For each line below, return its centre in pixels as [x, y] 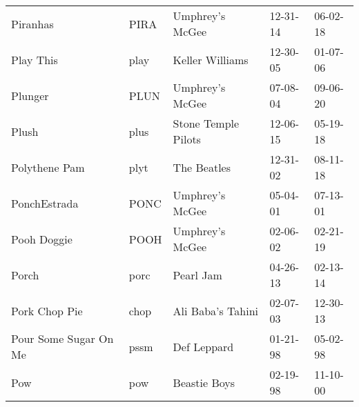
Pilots [187, 139]
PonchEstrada [45, 203]
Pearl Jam [197, 275]
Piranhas [32, 23]
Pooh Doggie [42, 239]
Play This [35, 59]
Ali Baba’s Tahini [216, 310]
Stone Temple [206, 123]
